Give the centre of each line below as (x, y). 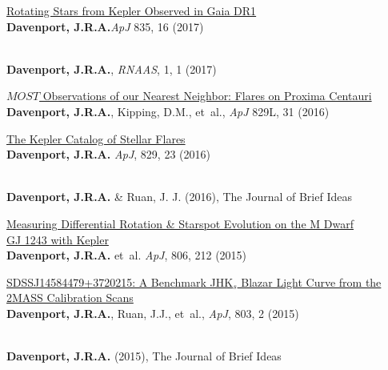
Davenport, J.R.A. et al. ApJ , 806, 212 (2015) (127, 255)
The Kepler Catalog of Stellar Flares (96, 138)
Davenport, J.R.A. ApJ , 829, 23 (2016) (108, 154)
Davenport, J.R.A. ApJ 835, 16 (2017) (105, 26)
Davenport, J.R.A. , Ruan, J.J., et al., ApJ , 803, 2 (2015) (153, 313)
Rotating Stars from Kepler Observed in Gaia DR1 (132, 10)
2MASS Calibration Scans (70, 298)
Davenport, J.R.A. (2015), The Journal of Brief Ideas (144, 356)
